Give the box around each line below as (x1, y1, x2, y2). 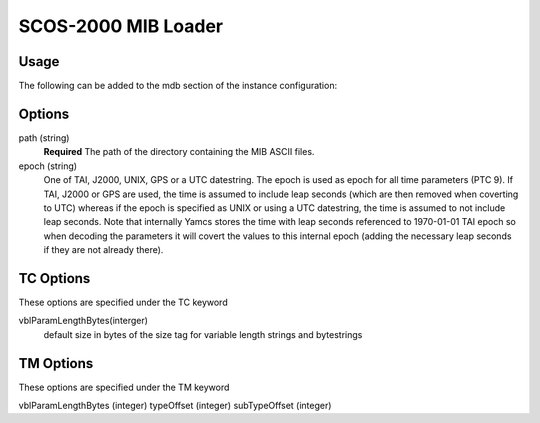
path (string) (18, 131, 70, 144)
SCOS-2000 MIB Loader (18, 15, 224, 37)
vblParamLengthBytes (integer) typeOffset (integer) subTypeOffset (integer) (18, 400, 332, 412)
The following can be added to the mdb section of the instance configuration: (18, 80, 338, 92)
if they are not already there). (43, 244, 164, 256)
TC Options (18, 270, 91, 287)
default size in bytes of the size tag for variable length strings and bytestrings (43, 328, 363, 340)
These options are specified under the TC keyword (18, 296, 229, 308)
